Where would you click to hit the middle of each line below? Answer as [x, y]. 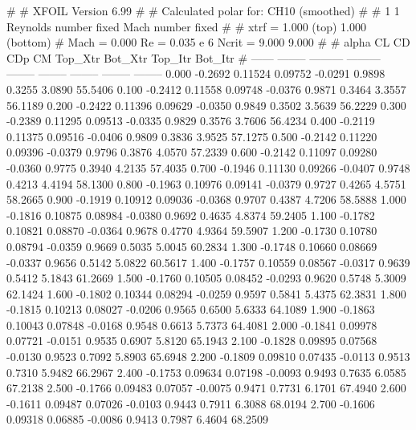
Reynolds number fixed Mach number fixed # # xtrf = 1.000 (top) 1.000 [187, 26]
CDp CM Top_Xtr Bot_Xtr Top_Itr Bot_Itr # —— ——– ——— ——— [194, 57]
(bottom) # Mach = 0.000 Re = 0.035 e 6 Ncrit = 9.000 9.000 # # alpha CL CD [208, 42]
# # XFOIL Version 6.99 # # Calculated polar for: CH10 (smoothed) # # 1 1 [203, 10]
